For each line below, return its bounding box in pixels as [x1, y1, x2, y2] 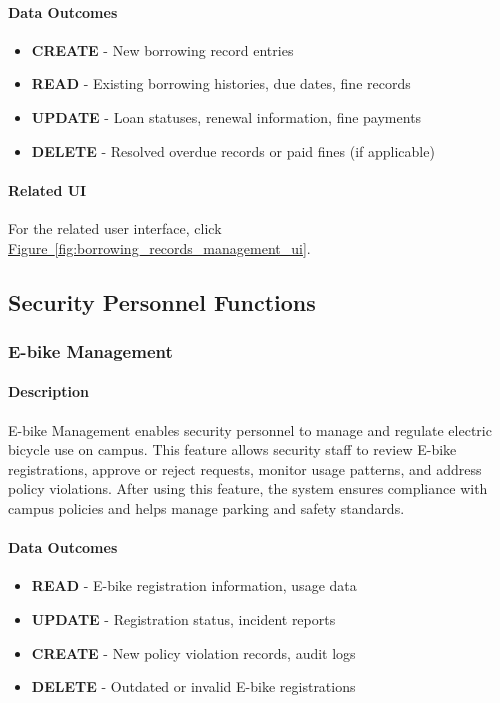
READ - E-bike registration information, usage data [31, 575, 357, 596]
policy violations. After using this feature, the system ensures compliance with [8, 478, 488, 499]
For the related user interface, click [8, 217, 222, 238]
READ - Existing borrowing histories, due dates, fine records [31, 73, 411, 94]
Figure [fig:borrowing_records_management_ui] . [8, 237, 311, 258]
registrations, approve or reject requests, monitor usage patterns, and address [8, 458, 482, 479]
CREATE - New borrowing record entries [31, 39, 294, 60]
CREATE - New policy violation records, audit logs [31, 642, 356, 663]
